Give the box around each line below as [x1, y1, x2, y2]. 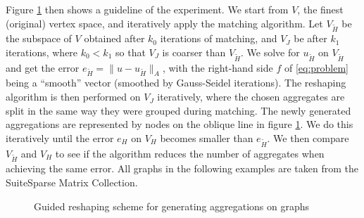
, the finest [297, 2, 344, 16]
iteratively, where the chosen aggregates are [157, 89, 345, 104]
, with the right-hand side [162, 60, 273, 75]
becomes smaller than [160, 130, 253, 145]
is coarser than [162, 44, 226, 59]
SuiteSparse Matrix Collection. [6, 174, 138, 189]
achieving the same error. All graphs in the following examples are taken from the [6, 161, 358, 176]
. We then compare [267, 130, 349, 145]
